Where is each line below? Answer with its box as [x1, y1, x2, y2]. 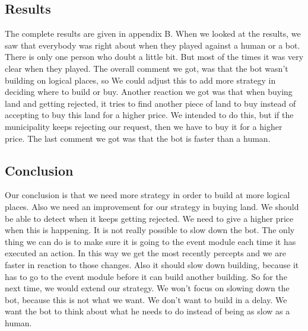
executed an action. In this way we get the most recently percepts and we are [5, 247, 286, 259]
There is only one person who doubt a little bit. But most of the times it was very [5, 50, 304, 63]
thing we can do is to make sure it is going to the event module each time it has [5, 235, 296, 247]
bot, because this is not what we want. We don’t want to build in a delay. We [5, 293, 287, 305]
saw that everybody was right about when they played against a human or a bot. [5, 39, 300, 51]
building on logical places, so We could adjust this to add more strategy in [5, 74, 276, 86]
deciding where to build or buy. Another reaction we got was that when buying [5, 85, 293, 98]
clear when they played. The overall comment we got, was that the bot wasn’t [5, 62, 288, 74]
